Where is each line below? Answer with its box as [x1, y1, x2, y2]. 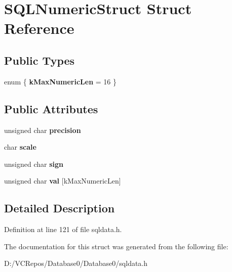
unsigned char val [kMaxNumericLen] [4, 175, 121, 186]
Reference [4, 18, 74, 38]
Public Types [4, 52, 75, 68]
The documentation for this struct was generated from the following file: [4, 241, 228, 251]
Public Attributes [4, 101, 98, 116]
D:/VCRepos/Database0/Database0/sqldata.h [4, 258, 148, 268]
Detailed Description [4, 200, 115, 216]
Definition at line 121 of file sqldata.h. [4, 224, 122, 235]
